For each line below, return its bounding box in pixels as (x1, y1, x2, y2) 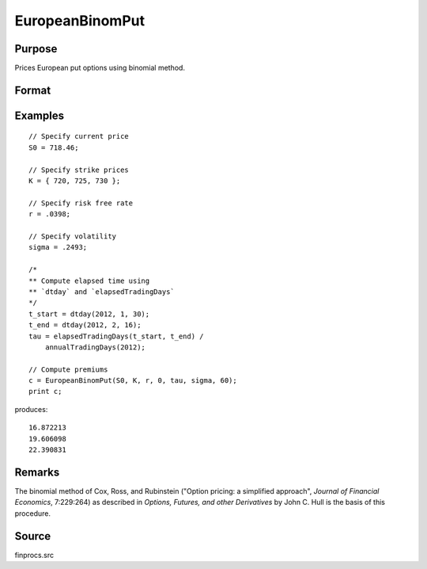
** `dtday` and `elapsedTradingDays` (28, 287, 176, 296)
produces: (14, 404, 48, 414)
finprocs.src (14, 550, 55, 559)
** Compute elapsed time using (28, 276, 150, 285)
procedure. (14, 508, 51, 518)
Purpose (14, 42, 58, 55)
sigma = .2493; (28, 242, 88, 252)
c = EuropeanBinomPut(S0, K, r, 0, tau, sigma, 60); (28, 376, 237, 385)
